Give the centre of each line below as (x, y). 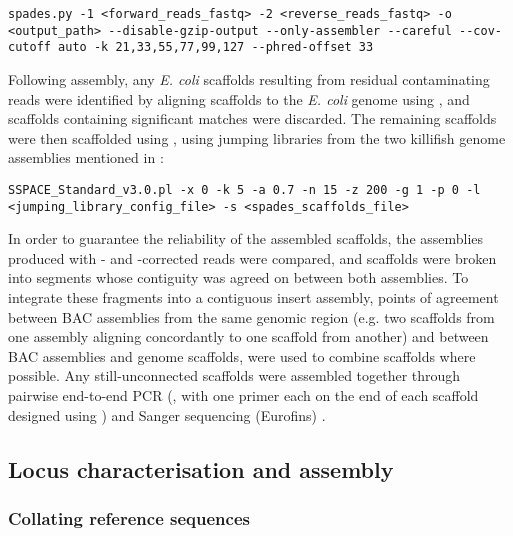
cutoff (29, 47)
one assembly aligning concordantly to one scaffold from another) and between (248, 336)
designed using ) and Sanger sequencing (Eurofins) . (167, 414)
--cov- (480, 30)
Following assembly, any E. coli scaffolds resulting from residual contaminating (249, 78)
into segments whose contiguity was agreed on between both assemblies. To (238, 277)
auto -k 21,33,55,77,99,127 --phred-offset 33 (216, 47)
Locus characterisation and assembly (201, 468)
